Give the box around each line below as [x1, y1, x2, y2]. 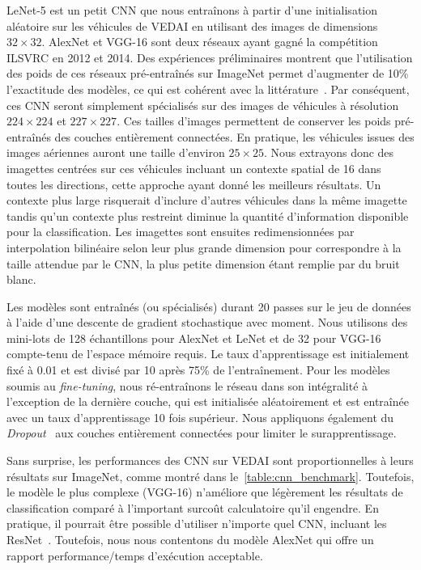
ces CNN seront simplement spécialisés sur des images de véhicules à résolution [6, 96, 399, 113]
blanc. [6, 271, 36, 288]
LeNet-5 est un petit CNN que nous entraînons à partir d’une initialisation [6, 2, 377, 18]
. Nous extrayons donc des [264, 144, 394, 161]
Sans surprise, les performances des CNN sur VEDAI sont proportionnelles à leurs [6, 452, 414, 469]
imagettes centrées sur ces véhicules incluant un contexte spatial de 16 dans [6, 159, 381, 176]
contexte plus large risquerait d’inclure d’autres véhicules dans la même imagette [6, 192, 407, 209]
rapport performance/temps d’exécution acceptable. [6, 547, 263, 564]
